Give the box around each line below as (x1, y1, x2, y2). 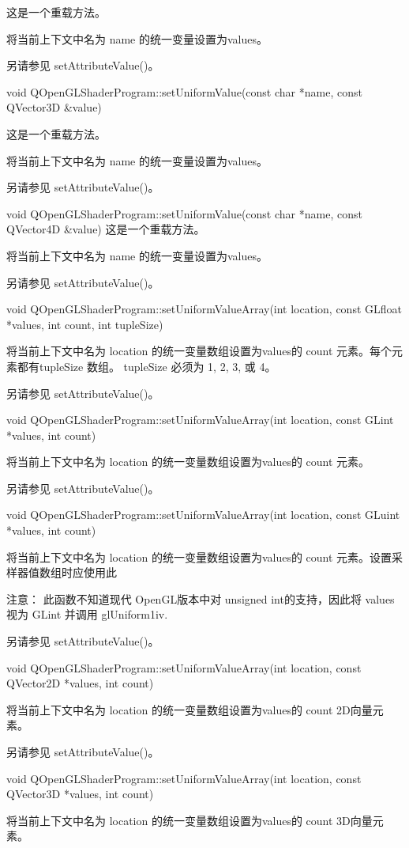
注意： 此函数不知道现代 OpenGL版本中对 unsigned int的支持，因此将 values (6, 590, 395, 607)
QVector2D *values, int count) (6, 675, 154, 691)
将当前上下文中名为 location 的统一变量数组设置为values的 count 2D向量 (6, 701, 373, 717)
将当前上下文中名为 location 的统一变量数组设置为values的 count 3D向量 (6, 812, 373, 828)
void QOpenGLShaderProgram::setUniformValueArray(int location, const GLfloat (6, 301, 402, 317)
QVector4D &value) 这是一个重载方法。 (6, 221, 205, 237)
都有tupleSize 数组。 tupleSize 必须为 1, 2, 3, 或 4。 (17, 358, 276, 374)
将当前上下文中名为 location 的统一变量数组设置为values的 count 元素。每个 (6, 343, 392, 359)
